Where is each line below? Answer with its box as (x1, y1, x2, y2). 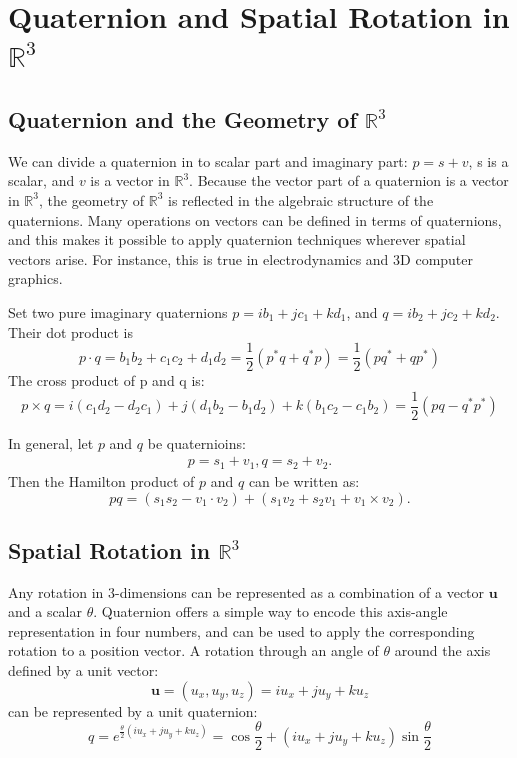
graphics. (8, 268, 63, 289)
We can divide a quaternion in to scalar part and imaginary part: (8, 150, 408, 171)
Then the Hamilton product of (8, 470, 195, 491)
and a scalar (8, 601, 83, 622)
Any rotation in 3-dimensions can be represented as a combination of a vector (8, 581, 485, 602)
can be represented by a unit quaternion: (8, 700, 258, 721)
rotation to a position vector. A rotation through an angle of (8, 640, 379, 661)
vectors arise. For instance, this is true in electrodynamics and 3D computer (8, 248, 474, 269)
